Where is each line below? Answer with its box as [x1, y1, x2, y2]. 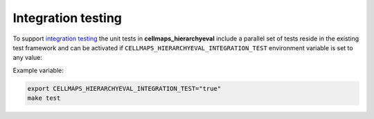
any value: [12, 54, 43, 62]
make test [27, 94, 61, 102]
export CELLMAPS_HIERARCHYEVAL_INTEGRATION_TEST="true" [27, 85, 222, 92]
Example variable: [12, 66, 64, 74]
